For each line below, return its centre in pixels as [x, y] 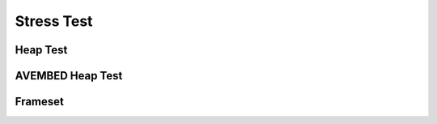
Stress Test [54, 21]
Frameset [40, 102]
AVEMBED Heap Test [69, 76]
